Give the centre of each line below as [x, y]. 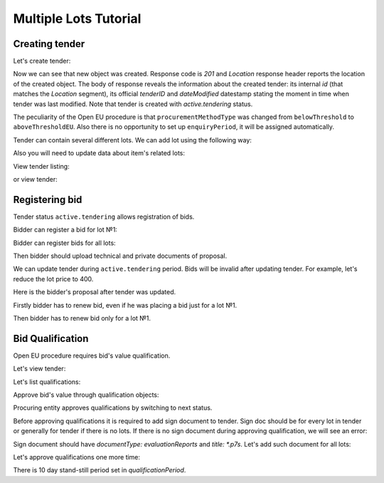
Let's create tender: [42, 61]
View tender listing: [42, 166]
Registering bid [48, 199]
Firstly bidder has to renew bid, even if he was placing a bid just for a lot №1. [125, 305]
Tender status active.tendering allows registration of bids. [104, 217]
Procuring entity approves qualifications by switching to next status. [113, 408]
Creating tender [49, 44]
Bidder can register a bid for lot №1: [65, 230]
